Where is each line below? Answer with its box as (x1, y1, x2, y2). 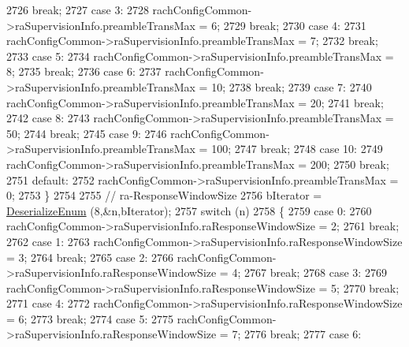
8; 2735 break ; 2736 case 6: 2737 (6, 63, 162, 80)
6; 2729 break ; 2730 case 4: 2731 (211, 17, 366, 33)
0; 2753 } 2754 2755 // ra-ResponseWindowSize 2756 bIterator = (6, 187, 322, 203)
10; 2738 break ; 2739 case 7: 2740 (211, 78, 372, 95)
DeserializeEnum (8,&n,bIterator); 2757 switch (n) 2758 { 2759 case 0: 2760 (6, 202, 372, 218)
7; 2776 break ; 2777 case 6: (232, 326, 362, 342)
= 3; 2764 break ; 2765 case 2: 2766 (6, 248, 174, 265)
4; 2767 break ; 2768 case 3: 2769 (232, 264, 387, 281)
